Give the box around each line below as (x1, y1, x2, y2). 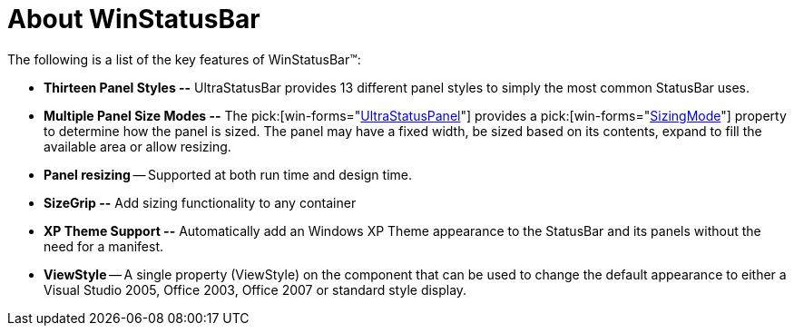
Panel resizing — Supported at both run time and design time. (44, 166, 413, 182)
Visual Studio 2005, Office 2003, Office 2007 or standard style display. (44, 281, 467, 298)
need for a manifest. (44, 238, 164, 254)
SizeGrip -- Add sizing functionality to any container (44, 194, 357, 211)
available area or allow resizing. (44, 138, 231, 154)
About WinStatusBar (7, 4, 260, 34)
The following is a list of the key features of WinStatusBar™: (7, 51, 361, 67)
